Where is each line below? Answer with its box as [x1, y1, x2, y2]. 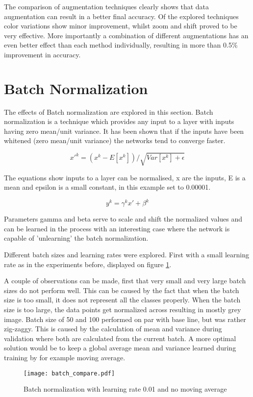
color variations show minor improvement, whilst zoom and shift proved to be [4, 21, 237, 31]
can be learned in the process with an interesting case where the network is [4, 223, 230, 233]
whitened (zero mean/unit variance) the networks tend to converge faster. [4, 135, 226, 146]
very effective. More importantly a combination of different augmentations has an [4, 30, 249, 40]
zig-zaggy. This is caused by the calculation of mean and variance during [4, 323, 222, 334]
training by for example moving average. [4, 352, 126, 363]
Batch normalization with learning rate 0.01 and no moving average [24, 384, 227, 394]
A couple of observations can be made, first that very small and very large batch [4, 275, 246, 286]
